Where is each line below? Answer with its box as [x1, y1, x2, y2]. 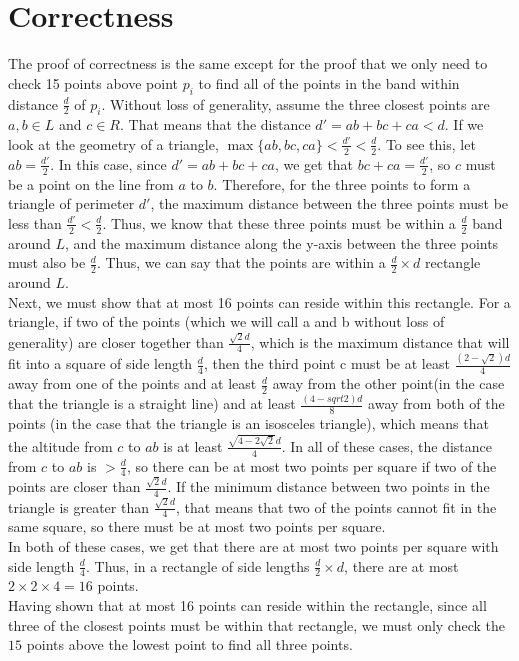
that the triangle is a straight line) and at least [8, 393, 296, 414]
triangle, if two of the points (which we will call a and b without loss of [8, 311, 445, 332]
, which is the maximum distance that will [250, 331, 510, 352]
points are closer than [8, 476, 141, 497]
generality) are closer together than [8, 331, 224, 352]
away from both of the [368, 393, 505, 414]
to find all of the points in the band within [198, 72, 460, 93]
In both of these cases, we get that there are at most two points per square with [8, 536, 499, 557]
